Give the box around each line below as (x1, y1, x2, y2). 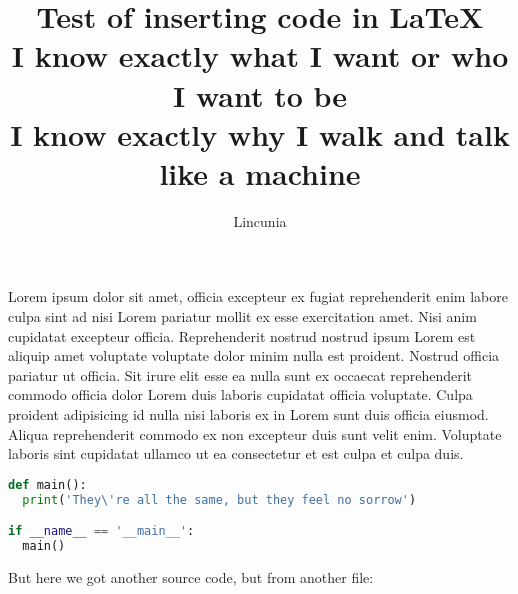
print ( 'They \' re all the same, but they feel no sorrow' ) (22, 492, 417, 507)
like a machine (159, 152, 361, 193)
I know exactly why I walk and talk (10, 113, 510, 154)
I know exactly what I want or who (11, 35, 509, 76)
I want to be (172, 74, 348, 115)
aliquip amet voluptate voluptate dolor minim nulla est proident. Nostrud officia (8, 345, 500, 366)
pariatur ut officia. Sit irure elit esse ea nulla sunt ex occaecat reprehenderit (8, 364, 473, 385)
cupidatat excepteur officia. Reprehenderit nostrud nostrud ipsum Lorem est (8, 325, 476, 346)
